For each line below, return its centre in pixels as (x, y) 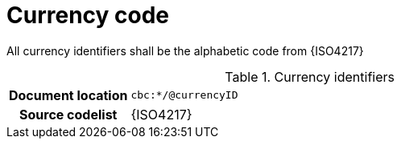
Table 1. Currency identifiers (310, 77)
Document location (68, 95)
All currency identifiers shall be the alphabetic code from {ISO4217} (185, 50)
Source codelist (68, 114)
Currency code (88, 15)
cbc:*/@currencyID (184, 95)
